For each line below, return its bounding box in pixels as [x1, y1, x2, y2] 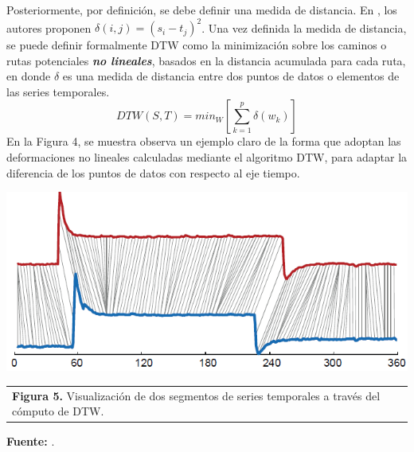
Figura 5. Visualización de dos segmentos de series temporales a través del [12, 387, 381, 403]
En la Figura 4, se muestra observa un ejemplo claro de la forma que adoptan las [6, 133, 401, 150]
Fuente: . [6, 433, 55, 450]
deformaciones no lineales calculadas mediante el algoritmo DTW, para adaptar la [6, 149, 408, 166]
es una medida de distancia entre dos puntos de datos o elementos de [62, 68, 400, 84]
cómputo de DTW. [12, 403, 104, 419]
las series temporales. [6, 83, 110, 99]
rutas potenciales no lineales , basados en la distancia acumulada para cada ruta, [6, 52, 406, 68]
